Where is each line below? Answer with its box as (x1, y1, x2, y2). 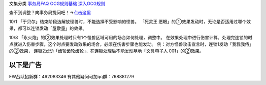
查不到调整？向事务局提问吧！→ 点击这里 (9, 10, 91, 16)
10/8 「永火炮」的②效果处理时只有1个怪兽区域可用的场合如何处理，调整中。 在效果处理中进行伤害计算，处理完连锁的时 (9, 34, 253, 40)
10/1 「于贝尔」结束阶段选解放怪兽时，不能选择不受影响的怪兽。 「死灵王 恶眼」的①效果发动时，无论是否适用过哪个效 (9, 19, 251, 24)
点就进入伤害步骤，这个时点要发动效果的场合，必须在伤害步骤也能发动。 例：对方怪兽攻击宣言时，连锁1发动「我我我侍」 (9, 41, 254, 47)
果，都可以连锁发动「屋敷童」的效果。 (9, 25, 87, 31)
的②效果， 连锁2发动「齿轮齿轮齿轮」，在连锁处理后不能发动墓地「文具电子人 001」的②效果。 (9, 48, 204, 54)
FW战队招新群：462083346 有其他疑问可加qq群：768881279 (9, 74, 134, 80)
